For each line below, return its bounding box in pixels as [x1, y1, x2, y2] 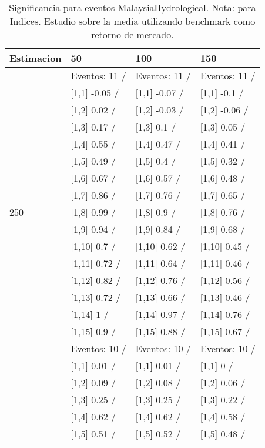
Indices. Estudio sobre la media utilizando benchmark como [9, 14, 256, 28]
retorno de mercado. [91, 28, 174, 41]
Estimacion [9, 51, 62, 65]
